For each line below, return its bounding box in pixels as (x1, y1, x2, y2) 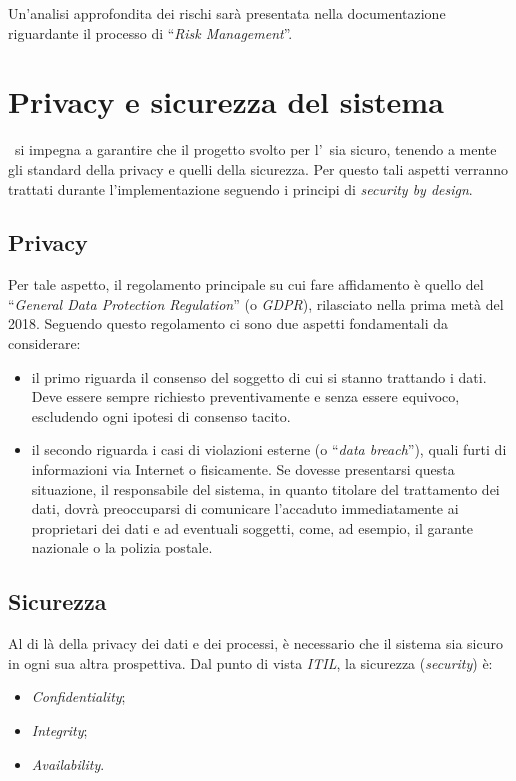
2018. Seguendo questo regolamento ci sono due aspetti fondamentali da (8, 313, 449, 334)
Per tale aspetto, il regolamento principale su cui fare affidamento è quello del (8, 274, 484, 295)
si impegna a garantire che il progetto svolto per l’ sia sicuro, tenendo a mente (14, 139, 497, 160)
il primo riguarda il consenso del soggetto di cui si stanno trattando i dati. (31, 366, 487, 387)
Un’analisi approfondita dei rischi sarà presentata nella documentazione (8, 3, 446, 23)
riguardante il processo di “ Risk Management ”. (8, 22, 293, 43)
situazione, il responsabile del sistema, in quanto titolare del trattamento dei (31, 478, 500, 499)
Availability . (31, 753, 105, 774)
